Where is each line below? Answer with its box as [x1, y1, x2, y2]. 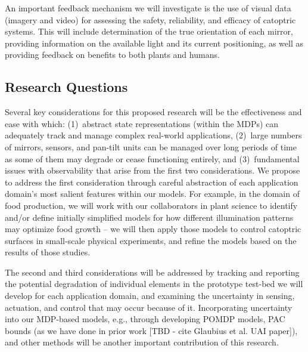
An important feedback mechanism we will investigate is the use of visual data [5, 2, 291, 14]
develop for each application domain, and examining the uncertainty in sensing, [5, 289, 295, 302]
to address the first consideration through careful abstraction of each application [5, 175, 298, 188]
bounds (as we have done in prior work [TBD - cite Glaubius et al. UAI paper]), [5, 324, 298, 336]
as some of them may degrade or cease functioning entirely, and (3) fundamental [5, 152, 300, 165]
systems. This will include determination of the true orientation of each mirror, [5, 25, 293, 38]
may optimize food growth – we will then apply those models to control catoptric [5, 223, 301, 235]
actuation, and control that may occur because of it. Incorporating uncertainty [5, 301, 293, 313]
